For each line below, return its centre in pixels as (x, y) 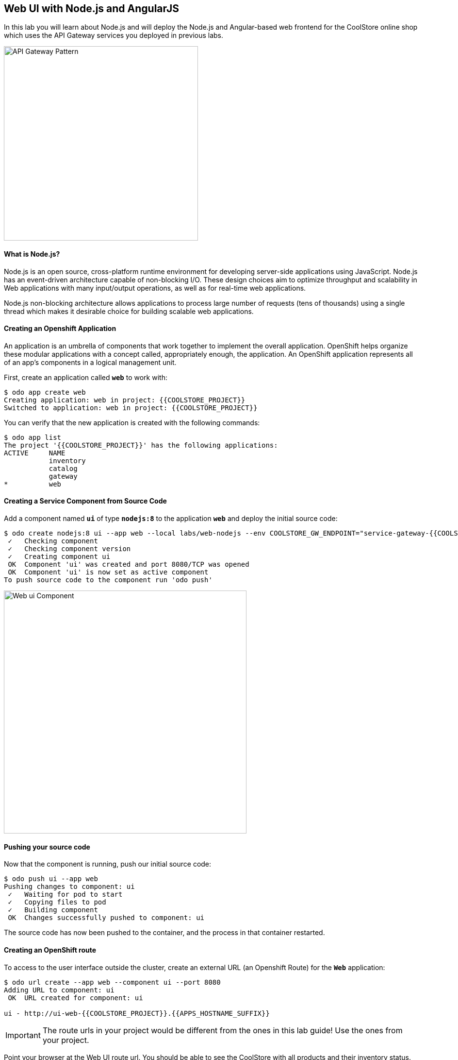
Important (23, 1035)
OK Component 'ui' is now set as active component (108, 572)
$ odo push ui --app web (51, 879)
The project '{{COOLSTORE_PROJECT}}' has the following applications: (141, 445)
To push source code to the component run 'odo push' (108, 580)
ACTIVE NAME (35, 453)
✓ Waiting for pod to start (65, 895)
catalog (63, 468)
